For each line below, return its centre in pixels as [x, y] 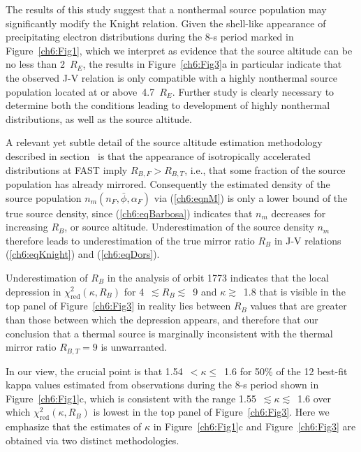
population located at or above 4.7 [80, 91]
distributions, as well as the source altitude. [99, 118]
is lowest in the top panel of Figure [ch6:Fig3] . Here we [211, 412]
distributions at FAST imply [67, 169]
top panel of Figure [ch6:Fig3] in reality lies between [118, 306]
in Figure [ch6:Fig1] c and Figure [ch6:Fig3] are [255, 427]
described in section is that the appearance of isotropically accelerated [158, 155]
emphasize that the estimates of [74, 427]
